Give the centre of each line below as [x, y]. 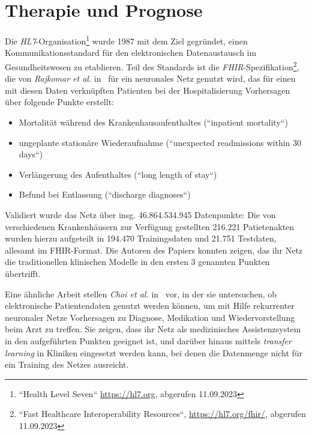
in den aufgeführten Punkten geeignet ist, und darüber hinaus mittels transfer [148, 340]
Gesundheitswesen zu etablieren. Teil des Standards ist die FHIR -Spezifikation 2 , [152, 65]
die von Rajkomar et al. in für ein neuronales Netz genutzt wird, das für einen [150, 78]
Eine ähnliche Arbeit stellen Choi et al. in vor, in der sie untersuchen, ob [141, 294]
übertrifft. [23, 273]
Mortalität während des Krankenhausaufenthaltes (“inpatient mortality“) [153, 122]
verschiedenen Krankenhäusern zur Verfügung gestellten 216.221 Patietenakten [150, 226]
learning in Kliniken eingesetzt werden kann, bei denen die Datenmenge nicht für [154, 352]
